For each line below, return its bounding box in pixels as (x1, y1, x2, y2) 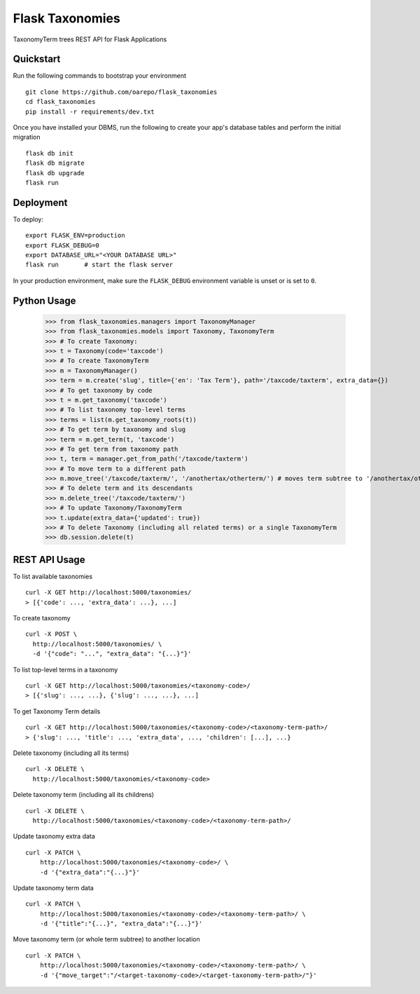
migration (13, 133, 41, 142)
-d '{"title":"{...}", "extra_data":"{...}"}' (39, 920, 203, 928)
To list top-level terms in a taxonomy (13, 665, 118, 674)
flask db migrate (25, 159, 85, 168)
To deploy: (13, 215, 43, 224)
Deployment (13, 196, 68, 208)
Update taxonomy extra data (13, 832, 96, 840)
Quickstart (13, 53, 61, 65)
